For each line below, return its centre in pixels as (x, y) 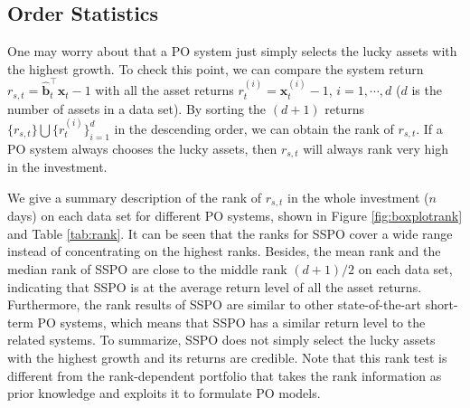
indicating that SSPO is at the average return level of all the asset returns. (215, 286)
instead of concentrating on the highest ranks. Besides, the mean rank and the (224, 251)
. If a (429, 128)
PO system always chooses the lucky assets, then (142, 148)
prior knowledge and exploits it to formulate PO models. (164, 393)
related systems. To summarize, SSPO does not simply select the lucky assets (221, 340)
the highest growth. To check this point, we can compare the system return (216, 68)
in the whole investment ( (358, 197)
